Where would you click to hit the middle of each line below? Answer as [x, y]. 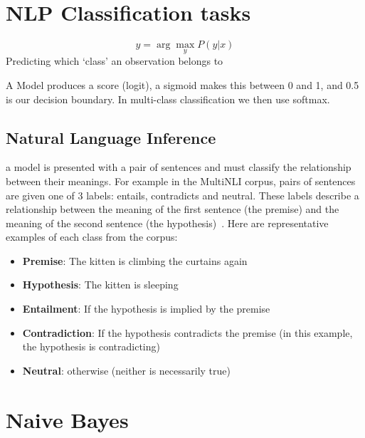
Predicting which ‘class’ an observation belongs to [115, 61]
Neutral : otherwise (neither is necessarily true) [126, 370]
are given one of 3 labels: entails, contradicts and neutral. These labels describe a [182, 195]
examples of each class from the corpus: [92, 237]
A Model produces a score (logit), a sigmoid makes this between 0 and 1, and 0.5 [182, 84]
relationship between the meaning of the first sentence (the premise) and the [173, 209]
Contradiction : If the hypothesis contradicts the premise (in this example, [187, 332]
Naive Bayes [67, 419]
